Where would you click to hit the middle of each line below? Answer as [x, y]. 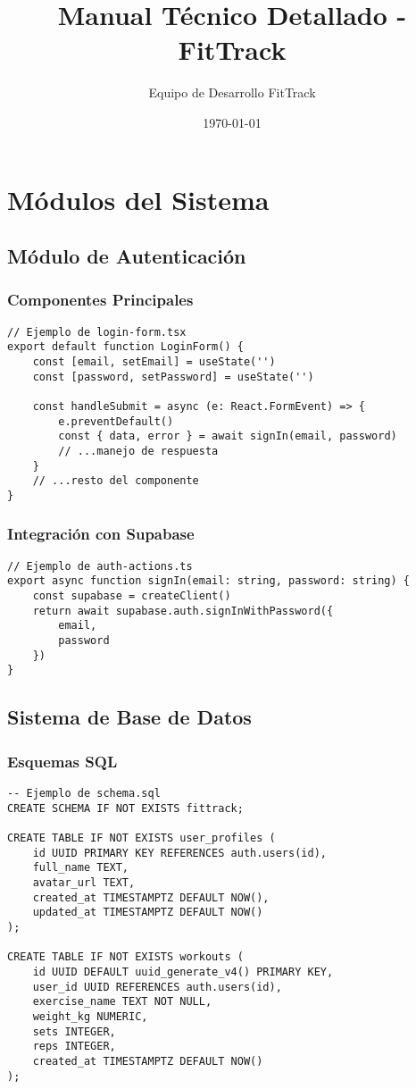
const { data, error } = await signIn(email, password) [228, 436]
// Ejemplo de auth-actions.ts [100, 566]
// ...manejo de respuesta [138, 451]
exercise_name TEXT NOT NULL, [122, 1002]
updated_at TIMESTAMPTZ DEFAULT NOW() [148, 913]
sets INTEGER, [74, 1031]
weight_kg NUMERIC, [90, 1016]
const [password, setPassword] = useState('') [173, 377]
